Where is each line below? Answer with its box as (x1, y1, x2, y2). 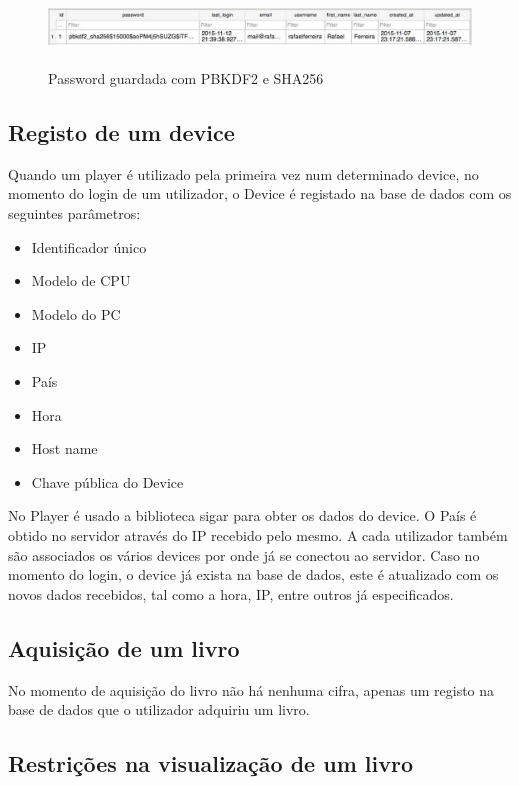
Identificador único (31, 236, 147, 257)
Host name (31, 438, 98, 459)
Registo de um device (8, 117, 235, 148)
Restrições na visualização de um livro (8, 748, 413, 779)
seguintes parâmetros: (8, 203, 141, 224)
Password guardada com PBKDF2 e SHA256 (48, 68, 324, 89)
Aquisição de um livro (8, 632, 240, 663)
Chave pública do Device (31, 471, 184, 492)
